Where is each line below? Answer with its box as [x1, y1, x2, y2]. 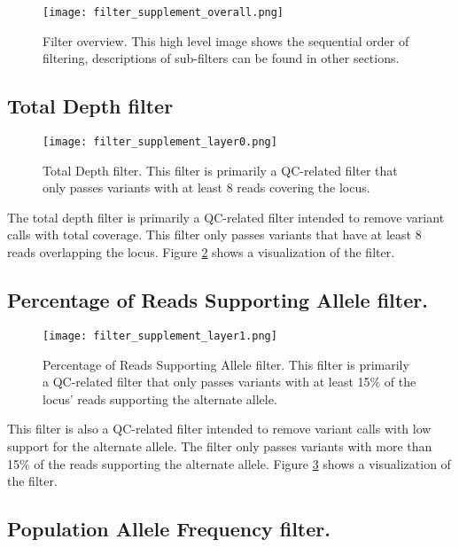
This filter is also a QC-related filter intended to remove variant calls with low [7, 419, 432, 438]
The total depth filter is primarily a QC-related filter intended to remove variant [7, 207, 445, 226]
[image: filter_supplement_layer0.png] [43, 136, 277, 149]
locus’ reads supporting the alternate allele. [43, 389, 277, 408]
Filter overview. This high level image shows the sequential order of [43, 31, 409, 50]
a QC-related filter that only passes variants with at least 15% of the [43, 372, 416, 391]
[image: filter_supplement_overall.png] [43, 6, 284, 19]
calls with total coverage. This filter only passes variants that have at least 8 [7, 225, 422, 244]
